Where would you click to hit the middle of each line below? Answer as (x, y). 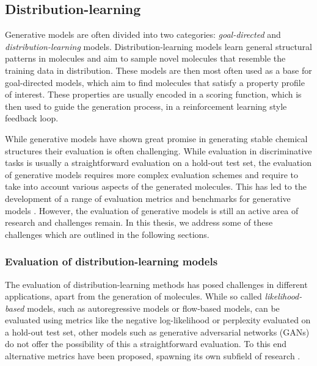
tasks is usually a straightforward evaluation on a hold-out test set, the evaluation (158, 163)
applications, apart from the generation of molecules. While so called (133, 296)
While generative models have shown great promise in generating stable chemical (156, 138)
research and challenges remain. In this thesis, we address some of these (139, 222)
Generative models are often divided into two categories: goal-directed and (143, 34)
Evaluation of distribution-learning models (111, 261)
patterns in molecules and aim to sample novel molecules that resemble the (145, 58)
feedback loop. (32, 118)
